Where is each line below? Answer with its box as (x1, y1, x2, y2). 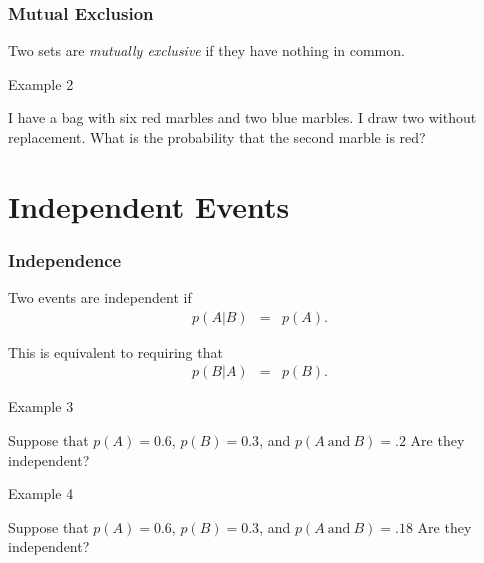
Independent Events (8, 185, 290, 226)
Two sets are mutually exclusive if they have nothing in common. (8, 40, 405, 61)
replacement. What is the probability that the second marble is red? (8, 127, 426, 147)
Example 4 (8, 483, 74, 504)
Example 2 (8, 73, 74, 94)
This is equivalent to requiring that (8, 341, 223, 362)
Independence (8, 247, 122, 272)
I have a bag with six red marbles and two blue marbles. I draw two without (8, 107, 477, 128)
